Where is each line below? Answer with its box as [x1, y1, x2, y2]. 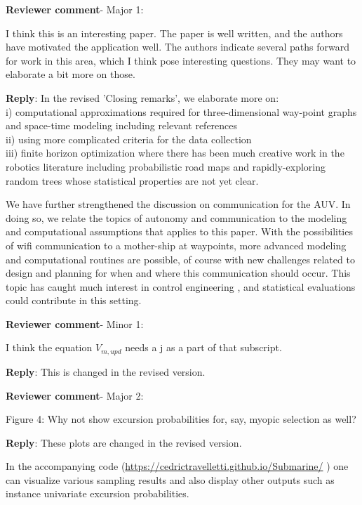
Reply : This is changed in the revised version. [6, 364, 206, 379]
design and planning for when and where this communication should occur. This [6, 265, 351, 280]
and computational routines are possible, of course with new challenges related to [6, 251, 355, 266]
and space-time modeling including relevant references [6, 118, 238, 133]
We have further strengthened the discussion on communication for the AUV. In [6, 197, 351, 211]
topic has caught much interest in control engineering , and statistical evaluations [6, 279, 356, 294]
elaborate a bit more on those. [6, 67, 135, 81]
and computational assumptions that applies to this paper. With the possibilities [6, 224, 353, 239]
